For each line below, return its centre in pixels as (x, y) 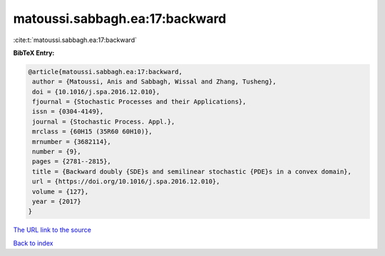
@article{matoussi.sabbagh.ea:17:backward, (106, 72)
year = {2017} (57, 201)
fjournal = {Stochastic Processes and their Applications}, (139, 102)
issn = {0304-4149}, (68, 112)
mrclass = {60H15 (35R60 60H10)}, (92, 132)
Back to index (33, 243)
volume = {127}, (61, 191)
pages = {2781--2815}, (72, 162)
